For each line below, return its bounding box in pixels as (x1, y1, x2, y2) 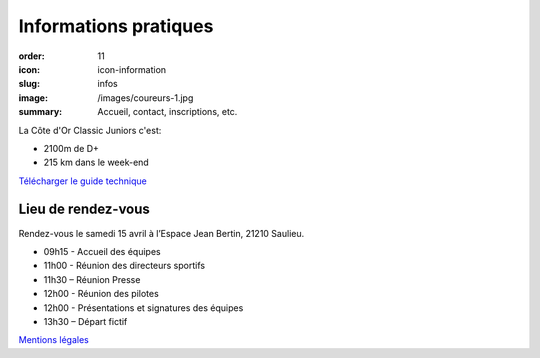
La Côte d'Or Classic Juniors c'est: (18, 124, 162, 136)
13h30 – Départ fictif (43, 315, 128, 327)
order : (18, 50, 45, 62)
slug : (18, 78, 40, 90)
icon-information (97, 63, 167, 75)
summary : (18, 106, 63, 118)
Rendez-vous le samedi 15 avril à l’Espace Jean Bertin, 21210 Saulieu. (18, 227, 305, 239)
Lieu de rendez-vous (18, 201, 150, 218)
